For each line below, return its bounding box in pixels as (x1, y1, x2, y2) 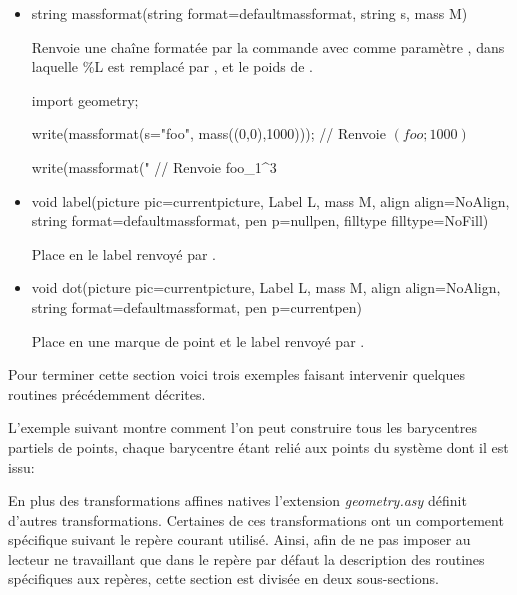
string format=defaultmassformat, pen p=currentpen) (31, 296, 363, 317)
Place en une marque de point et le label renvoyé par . (31, 330, 365, 351)
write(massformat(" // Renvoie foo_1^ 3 (31, 156, 277, 177)
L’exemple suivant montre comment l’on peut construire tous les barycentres (8, 417, 477, 438)
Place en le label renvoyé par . (31, 243, 216, 264)
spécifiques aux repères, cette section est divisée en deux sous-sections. (8, 568, 439, 589)
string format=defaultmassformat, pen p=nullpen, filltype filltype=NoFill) (31, 210, 489, 231)
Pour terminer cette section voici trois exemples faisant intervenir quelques (8, 364, 465, 385)
